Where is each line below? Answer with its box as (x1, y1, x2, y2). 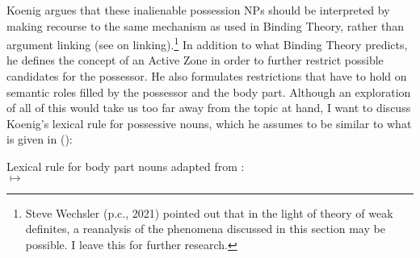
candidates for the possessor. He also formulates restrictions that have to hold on (6, 68, 407, 85)
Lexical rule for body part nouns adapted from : (6, 158, 245, 174)
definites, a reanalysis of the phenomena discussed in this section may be (25, 220, 385, 237)
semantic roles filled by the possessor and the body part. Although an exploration (6, 83, 411, 100)
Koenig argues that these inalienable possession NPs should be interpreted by (6, 2, 390, 18)
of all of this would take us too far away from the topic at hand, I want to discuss (6, 99, 411, 116)
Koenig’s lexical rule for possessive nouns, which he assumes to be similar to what (6, 114, 412, 131)
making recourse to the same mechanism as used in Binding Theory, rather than (6, 17, 404, 34)
